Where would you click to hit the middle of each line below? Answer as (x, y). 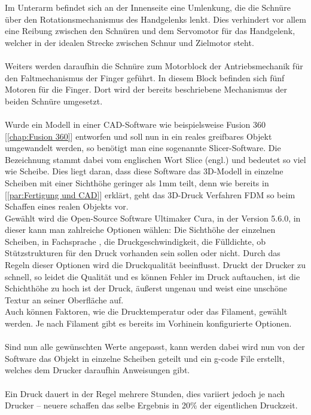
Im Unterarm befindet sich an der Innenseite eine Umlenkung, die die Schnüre (148, 7)
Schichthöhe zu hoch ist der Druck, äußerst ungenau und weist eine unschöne (146, 288)
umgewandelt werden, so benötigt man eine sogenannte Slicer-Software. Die (143, 148)
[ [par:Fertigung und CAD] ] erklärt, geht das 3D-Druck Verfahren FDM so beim (150, 194)
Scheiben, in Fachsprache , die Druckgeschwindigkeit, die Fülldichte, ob (135, 241)
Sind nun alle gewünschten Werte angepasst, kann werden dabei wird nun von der (155, 347)
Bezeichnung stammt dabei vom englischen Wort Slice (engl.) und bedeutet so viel (155, 159)
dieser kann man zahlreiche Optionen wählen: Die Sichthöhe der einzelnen (140, 230)
